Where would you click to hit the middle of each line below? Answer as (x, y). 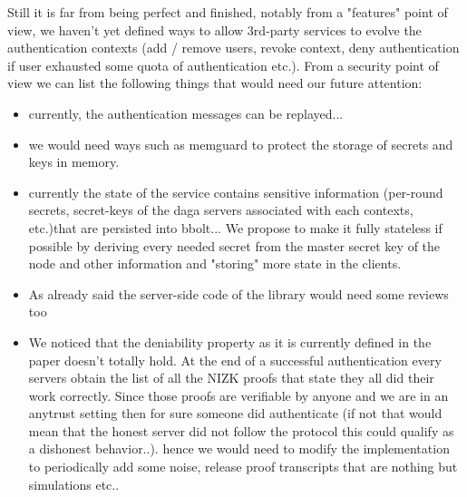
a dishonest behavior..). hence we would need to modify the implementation (239, 448)
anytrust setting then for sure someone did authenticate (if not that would (235, 413)
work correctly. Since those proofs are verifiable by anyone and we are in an (238, 395)
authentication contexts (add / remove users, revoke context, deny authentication (233, 48)
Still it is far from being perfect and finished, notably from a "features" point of (228, 12)
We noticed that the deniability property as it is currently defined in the (230, 341)
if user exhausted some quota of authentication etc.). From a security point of (223, 65)
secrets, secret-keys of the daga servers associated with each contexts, (221, 210)
